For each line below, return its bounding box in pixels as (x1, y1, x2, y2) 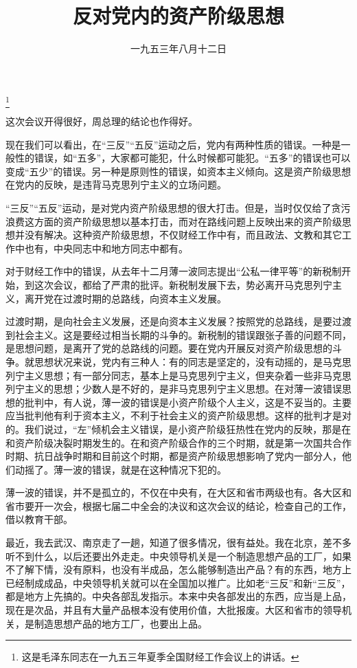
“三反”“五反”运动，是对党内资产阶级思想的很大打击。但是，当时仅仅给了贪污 (5, 201, 351, 215)
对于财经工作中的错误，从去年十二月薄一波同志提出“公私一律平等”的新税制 (5, 264, 342, 278)
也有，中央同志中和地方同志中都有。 (24, 241, 188, 255)
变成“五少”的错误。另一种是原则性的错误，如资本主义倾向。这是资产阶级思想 (5, 164, 352, 178)
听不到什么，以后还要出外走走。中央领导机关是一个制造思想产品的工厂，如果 (5, 548, 352, 563)
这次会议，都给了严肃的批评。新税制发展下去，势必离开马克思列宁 (34, 277, 332, 291)
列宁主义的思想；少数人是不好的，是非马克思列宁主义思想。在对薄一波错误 (5, 381, 342, 396)
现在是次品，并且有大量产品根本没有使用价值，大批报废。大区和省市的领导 (5, 603, 342, 617)
